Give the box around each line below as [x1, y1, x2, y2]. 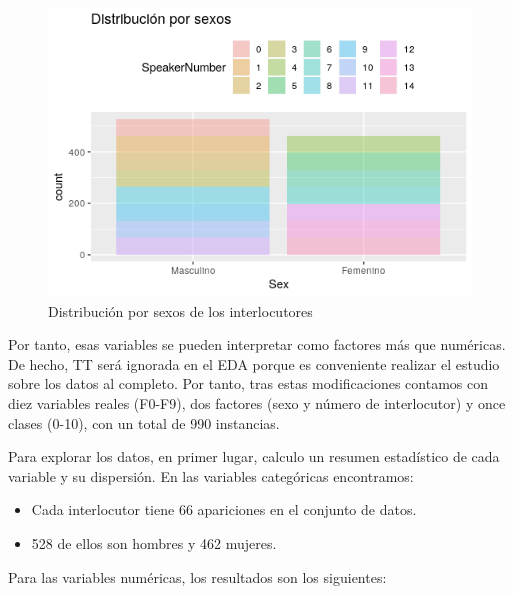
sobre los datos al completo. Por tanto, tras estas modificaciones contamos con [8, 373, 488, 394]
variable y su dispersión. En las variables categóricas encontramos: [8, 465, 414, 486]
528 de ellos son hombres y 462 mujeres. [31, 532, 277, 553]
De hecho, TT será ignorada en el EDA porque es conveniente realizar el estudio [8, 353, 500, 374]
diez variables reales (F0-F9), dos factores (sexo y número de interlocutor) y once [8, 392, 506, 413]
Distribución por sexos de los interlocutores [48, 300, 313, 321]
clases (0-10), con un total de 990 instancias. [8, 412, 280, 433]
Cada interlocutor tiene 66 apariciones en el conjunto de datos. [31, 499, 417, 520]
